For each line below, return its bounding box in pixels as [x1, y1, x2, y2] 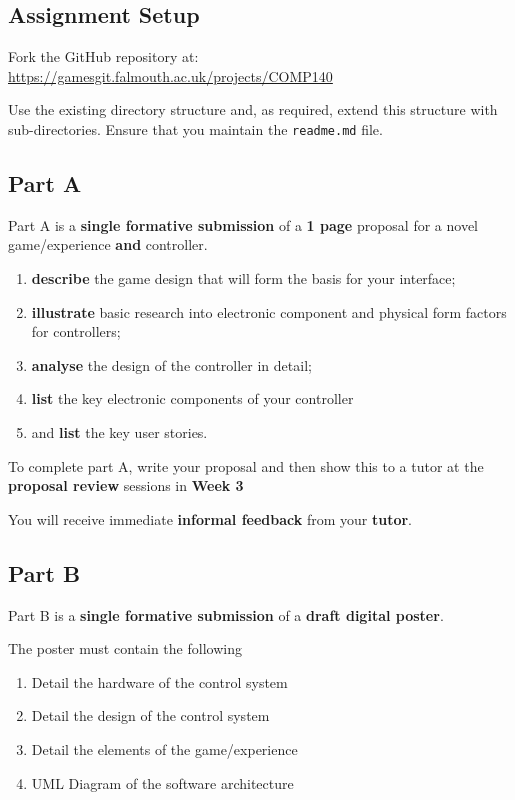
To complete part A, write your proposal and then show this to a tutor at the [8, 455, 484, 476]
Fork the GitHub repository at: [8, 46, 199, 67]
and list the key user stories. [31, 422, 208, 442]
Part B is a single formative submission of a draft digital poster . [8, 604, 444, 625]
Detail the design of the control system [31, 705, 270, 726]
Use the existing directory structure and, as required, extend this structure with [8, 99, 498, 120]
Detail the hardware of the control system [31, 671, 288, 692]
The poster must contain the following [8, 638, 242, 659]
